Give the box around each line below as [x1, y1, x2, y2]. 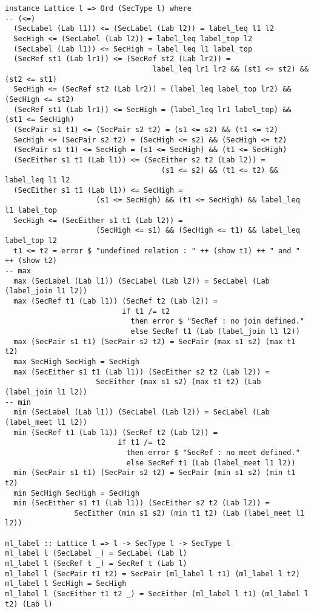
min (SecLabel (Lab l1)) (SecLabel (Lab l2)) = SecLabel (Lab [13, 408, 270, 417]
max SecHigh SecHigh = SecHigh [13, 357, 139, 366]
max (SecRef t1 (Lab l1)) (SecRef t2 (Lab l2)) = [13, 297, 218, 306]
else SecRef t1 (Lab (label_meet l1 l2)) [126, 458, 296, 467]
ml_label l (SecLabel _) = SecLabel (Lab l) [5, 549, 187, 558]
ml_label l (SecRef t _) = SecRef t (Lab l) [5, 559, 187, 568]
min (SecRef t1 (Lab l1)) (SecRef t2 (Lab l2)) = [13, 428, 218, 437]
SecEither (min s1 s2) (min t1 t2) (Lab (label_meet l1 [74, 508, 304, 517]
